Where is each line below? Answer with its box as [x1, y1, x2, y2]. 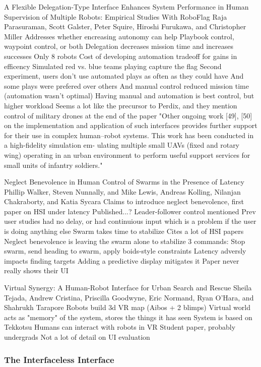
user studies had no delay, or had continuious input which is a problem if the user [4, 216, 256, 226]
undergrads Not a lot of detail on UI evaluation [4, 332, 150, 342]
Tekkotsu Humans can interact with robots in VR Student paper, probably [4, 322, 236, 332]
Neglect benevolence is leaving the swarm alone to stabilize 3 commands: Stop [4, 235, 245, 246]
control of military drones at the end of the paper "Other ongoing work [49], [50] [4, 110, 252, 120]
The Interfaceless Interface [4, 353, 114, 365]
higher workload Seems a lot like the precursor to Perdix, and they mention [4, 100, 237, 110]
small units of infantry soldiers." [4, 159, 103, 170]
